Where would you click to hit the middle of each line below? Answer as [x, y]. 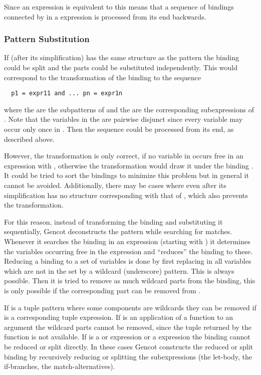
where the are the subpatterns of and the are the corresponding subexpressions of [129, 109]
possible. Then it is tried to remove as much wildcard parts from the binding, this [130, 280]
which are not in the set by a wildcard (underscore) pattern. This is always [119, 270]
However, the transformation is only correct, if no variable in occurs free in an [124, 156]
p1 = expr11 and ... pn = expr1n [67, 93]
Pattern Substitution [47, 39]
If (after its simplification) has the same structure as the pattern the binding [122, 57]
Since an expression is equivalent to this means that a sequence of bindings [119, 7]
